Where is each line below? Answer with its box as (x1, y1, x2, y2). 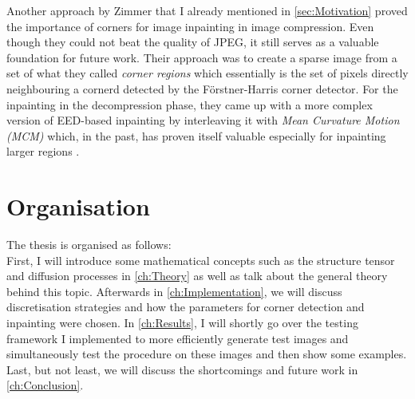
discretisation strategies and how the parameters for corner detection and (6, 298, 365, 315)
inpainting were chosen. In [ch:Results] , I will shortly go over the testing (6, 314, 358, 331)
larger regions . (6, 143, 80, 160)
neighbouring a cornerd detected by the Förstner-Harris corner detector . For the (6, 80, 398, 97)
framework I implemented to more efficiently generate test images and (6, 330, 349, 346)
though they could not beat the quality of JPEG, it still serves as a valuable (6, 34, 379, 50)
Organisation (6, 190, 150, 223)
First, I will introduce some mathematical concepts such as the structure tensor (6, 251, 395, 268)
